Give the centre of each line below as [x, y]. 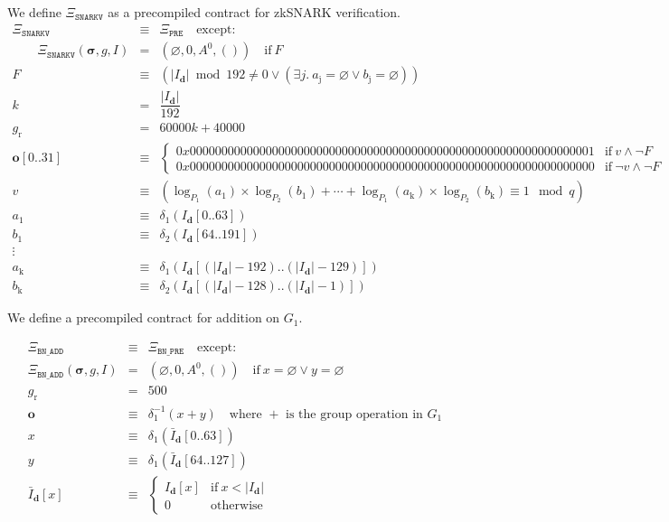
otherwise [237, 505]
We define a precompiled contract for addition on [144, 317]
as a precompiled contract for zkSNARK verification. [254, 12]
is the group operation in [354, 414]
